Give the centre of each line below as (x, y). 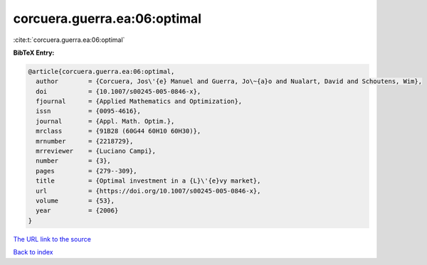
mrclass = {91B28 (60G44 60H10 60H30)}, (118, 131)
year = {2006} (77, 211)
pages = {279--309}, (87, 171)
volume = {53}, (75, 201)
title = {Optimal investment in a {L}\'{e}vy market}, (148, 181)
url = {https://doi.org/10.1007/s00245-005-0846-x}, (148, 191)
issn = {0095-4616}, (89, 111)
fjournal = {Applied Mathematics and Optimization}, (139, 102)
